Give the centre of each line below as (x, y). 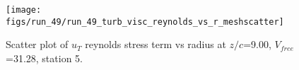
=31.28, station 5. (44, 58)
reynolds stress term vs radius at (156, 44)
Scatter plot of (37, 44)
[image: (24, 10)
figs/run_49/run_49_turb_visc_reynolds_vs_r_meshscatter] (145, 22)
